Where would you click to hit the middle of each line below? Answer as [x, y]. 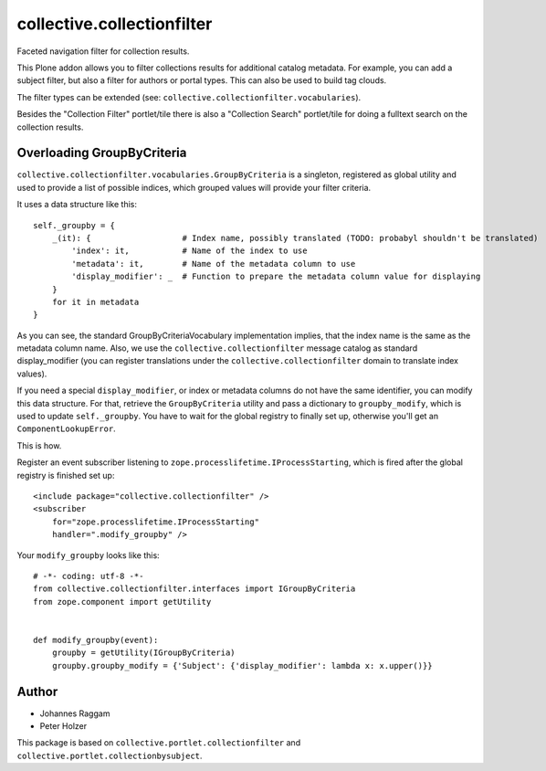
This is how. [39, 445]
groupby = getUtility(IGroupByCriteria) [144, 653]
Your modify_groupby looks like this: [88, 555]
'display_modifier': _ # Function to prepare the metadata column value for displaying [276, 277]
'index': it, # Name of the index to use [189, 251]
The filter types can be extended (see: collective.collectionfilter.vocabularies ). [189, 97]
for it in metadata [95, 302]
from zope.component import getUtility [122, 602]
